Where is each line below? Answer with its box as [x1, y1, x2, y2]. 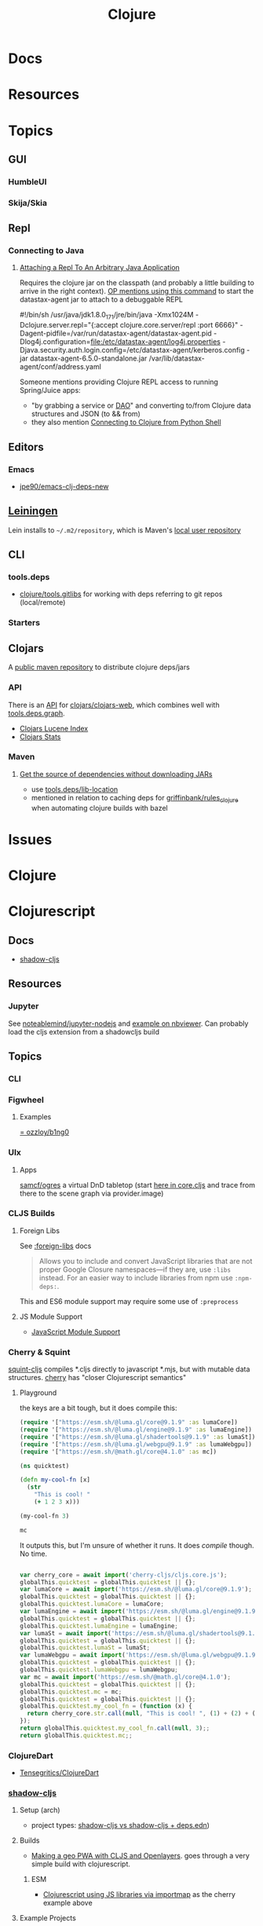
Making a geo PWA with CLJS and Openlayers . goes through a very [31, 1851, 250, 1861]
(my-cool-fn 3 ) [19, 1512, 70, 1520]
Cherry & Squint [8, 1346, 71, 1357]
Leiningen [8, 504, 58, 518]
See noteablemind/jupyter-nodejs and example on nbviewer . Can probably [8, 1019, 249, 1028]
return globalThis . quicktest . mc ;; [19, 1731, 133, 1739]
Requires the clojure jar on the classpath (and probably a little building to [19, 278, 255, 287]
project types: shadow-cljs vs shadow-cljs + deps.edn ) [31, 1821, 210, 1830]
